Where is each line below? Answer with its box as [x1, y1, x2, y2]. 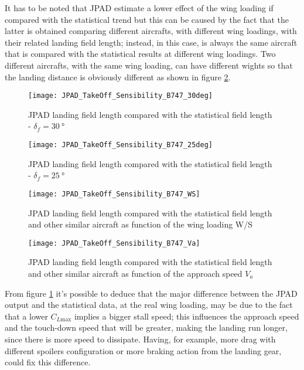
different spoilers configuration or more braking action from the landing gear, [5, 344, 282, 357]
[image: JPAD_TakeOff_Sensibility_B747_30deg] [28, 91, 213, 100]
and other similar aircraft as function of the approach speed [28, 267, 242, 279]
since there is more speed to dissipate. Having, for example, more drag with [5, 332, 276, 345]
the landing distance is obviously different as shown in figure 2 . [5, 70, 231, 83]
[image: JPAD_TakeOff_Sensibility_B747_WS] [28, 189, 200, 198]
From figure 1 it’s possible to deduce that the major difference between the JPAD [5, 287, 298, 299]
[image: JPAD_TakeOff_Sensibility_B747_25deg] [28, 141, 213, 149]
